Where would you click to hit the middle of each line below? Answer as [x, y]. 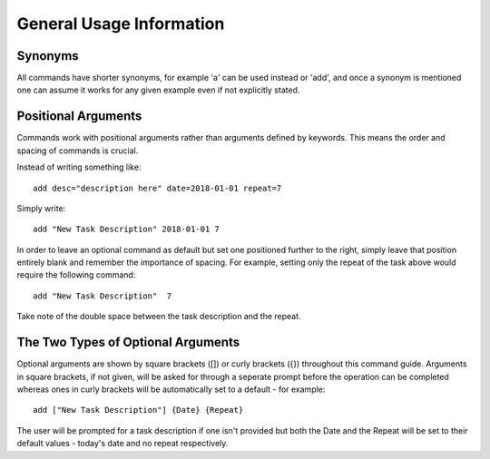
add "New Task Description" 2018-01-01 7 [126, 229]
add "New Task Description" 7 [103, 296]
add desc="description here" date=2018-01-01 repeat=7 [157, 188]
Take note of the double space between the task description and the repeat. [159, 317]
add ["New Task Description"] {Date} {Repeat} [138, 410]
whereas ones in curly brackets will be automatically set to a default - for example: [171, 389]
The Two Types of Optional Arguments [128, 342]
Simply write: [41, 208]
